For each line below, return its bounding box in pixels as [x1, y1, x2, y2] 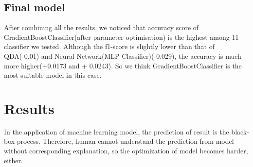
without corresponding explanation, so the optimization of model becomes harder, [4, 146, 248, 156]
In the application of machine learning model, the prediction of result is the [4, 126, 229, 136]
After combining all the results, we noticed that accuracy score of [4, 22, 199, 33]
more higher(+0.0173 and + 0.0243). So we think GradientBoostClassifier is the [4, 60, 242, 70]
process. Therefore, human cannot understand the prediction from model [17, 136, 234, 146]
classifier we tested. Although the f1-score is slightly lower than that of [4, 41, 215, 51]
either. [4, 155, 23, 165]
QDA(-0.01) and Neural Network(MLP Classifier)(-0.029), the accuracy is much [4, 50, 241, 61]
